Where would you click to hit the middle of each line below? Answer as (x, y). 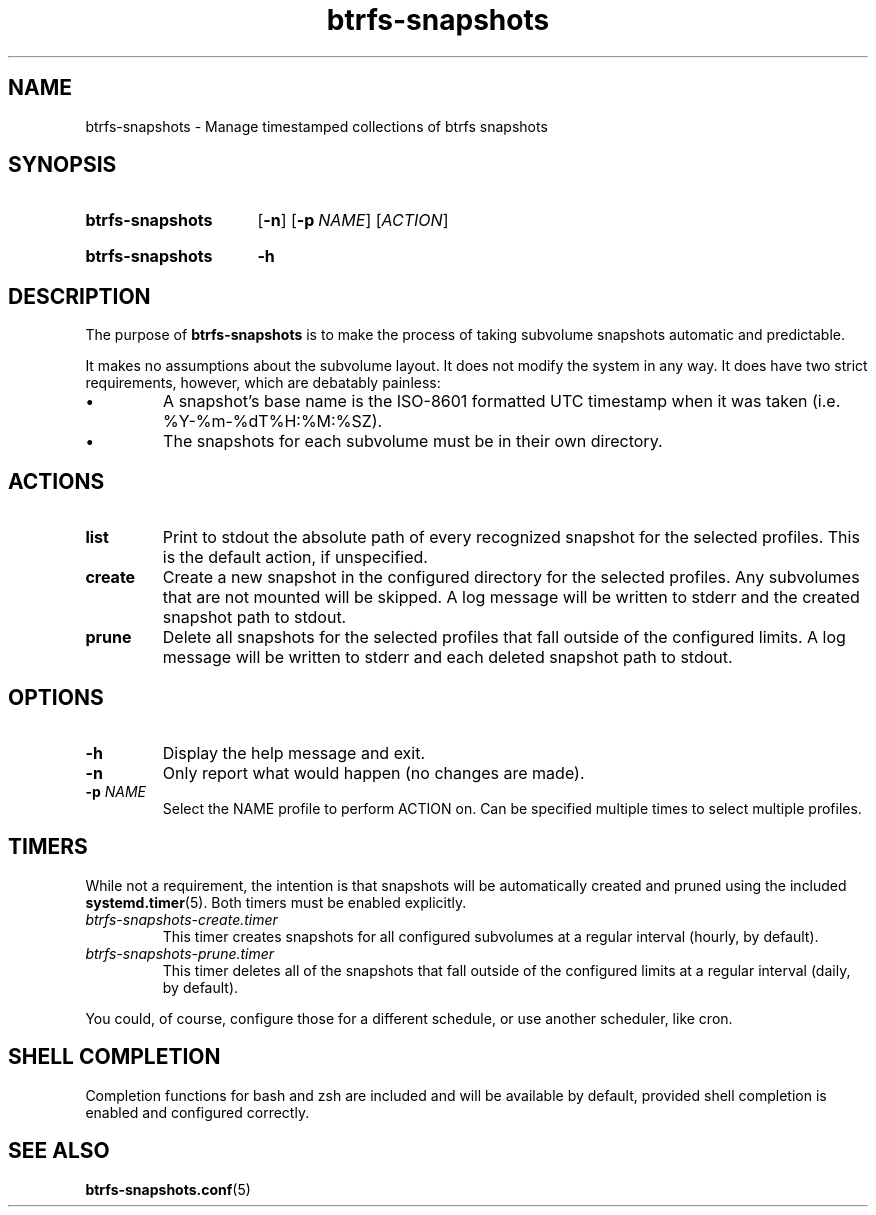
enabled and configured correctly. (197, 1112)
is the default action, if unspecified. (295, 557)
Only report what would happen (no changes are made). (373, 772)
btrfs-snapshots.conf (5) (168, 1189)
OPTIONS (56, 697)
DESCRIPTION (79, 296)
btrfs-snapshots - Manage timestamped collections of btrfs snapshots (316, 126)
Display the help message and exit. (294, 752)
